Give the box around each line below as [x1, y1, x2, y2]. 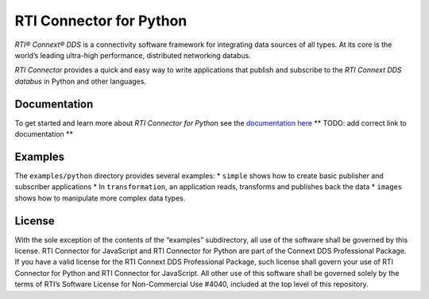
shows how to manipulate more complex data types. [14, 193, 186, 203]
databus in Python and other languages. [14, 76, 147, 86]
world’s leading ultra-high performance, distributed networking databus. [14, 50, 252, 60]
